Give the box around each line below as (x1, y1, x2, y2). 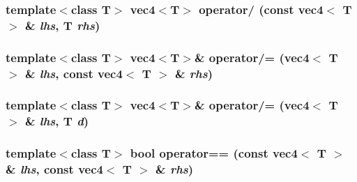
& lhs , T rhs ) (24, 16, 100, 33)
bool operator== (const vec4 (130, 144, 298, 162)
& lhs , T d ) (24, 112, 89, 130)
